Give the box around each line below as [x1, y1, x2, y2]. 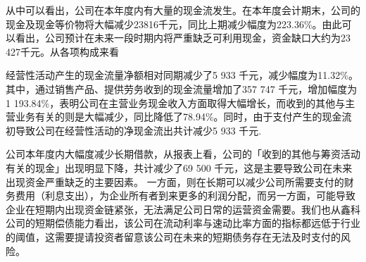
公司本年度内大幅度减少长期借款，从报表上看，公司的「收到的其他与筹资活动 [6, 146, 360, 161]
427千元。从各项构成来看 [6, 44, 119, 58]
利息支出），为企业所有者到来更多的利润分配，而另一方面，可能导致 [44, 188, 355, 203]
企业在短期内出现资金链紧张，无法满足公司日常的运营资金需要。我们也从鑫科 [6, 201, 360, 216]
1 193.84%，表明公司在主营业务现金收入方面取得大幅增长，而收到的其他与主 [6, 95, 355, 110]
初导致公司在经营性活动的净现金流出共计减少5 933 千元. [6, 123, 262, 137]
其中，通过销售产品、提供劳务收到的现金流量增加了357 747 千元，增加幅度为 [6, 81, 358, 96]
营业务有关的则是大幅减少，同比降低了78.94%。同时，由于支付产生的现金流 [6, 109, 352, 124]
